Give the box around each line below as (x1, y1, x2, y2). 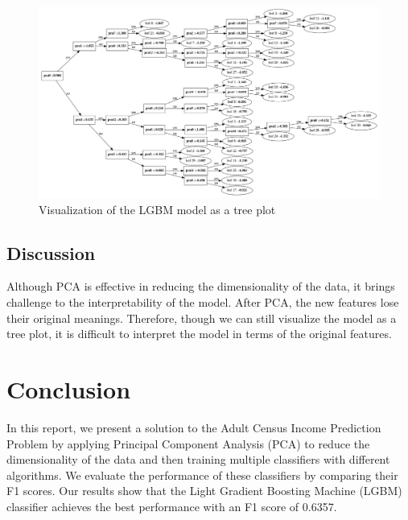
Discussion (6, 240, 96, 265)
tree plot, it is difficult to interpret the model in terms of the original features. (6, 325, 392, 342)
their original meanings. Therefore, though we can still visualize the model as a (6, 309, 397, 326)
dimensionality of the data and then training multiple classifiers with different (6, 451, 390, 468)
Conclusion (6, 373, 131, 406)
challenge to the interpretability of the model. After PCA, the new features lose (6, 294, 399, 311)
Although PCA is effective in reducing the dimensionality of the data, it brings (6, 278, 395, 295)
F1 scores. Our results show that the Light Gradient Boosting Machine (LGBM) (6, 482, 402, 499)
